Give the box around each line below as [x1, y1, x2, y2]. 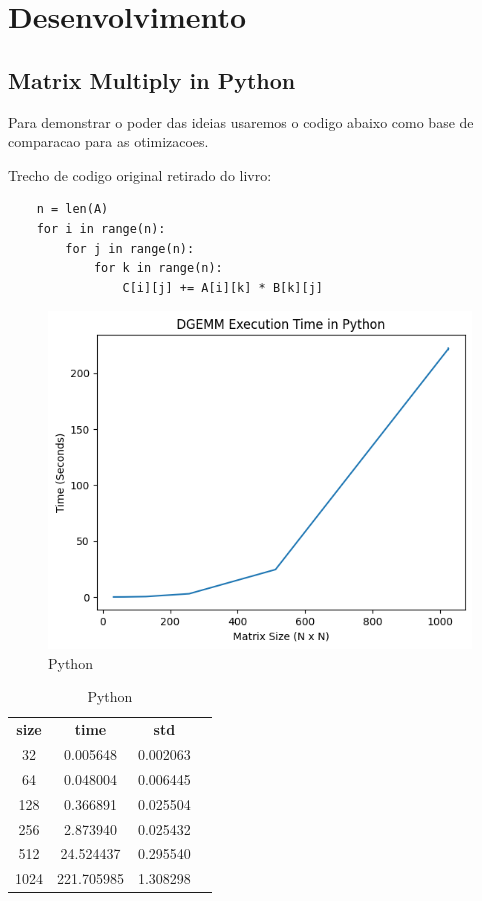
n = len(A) [36, 202, 109, 217]
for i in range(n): [36, 221, 166, 236]
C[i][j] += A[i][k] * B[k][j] [122, 280, 323, 295]
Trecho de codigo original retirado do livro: [8, 164, 272, 185]
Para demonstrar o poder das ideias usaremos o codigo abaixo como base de [8, 111, 474, 132]
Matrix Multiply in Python [8, 64, 296, 95]
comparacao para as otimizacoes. [8, 131, 209, 152]
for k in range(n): [93, 261, 223, 276]
